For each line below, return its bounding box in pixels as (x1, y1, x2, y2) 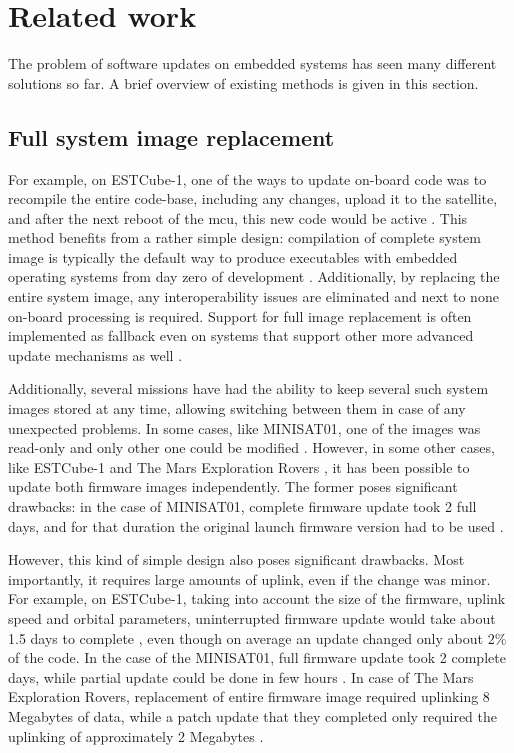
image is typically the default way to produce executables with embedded (8, 246, 458, 267)
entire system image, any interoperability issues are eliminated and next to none (8, 286, 499, 307)
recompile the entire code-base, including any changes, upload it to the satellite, (8, 188, 498, 209)
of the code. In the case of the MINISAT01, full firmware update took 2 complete (8, 647, 506, 668)
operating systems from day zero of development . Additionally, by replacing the (8, 266, 500, 287)
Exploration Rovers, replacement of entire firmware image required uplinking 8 (8, 686, 490, 707)
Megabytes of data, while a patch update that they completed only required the (8, 705, 498, 726)
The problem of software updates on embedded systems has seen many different (8, 53, 497, 74)
